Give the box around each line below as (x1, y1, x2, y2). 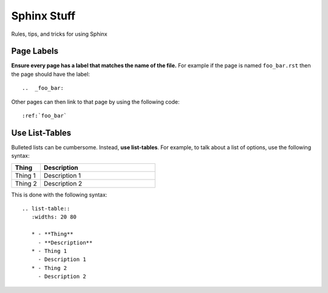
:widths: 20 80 (31, 214, 77, 221)
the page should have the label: (11, 70, 91, 78)
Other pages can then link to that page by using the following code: (11, 98, 180, 106)
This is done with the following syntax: (11, 191, 108, 198)
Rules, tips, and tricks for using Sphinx (11, 30, 108, 38)
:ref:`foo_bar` (22, 112, 67, 120)
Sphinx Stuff (11, 9, 76, 22)
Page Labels (11, 46, 59, 56)
